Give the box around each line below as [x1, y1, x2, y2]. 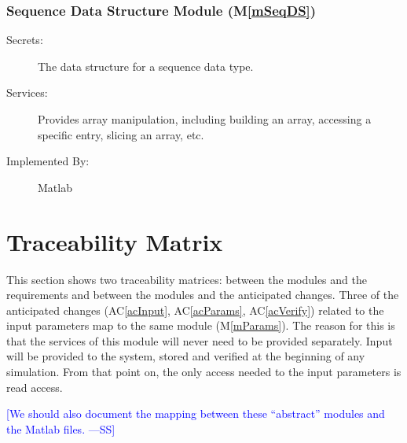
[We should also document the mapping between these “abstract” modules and [6, 405, 385, 422]
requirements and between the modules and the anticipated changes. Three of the [6, 286, 399, 303]
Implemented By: [6, 153, 90, 169]
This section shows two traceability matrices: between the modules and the [6, 271, 367, 287]
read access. [6, 378, 63, 395]
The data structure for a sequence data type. [38, 57, 254, 74]
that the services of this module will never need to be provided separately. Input [6, 332, 393, 349]
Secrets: [6, 31, 43, 48]
